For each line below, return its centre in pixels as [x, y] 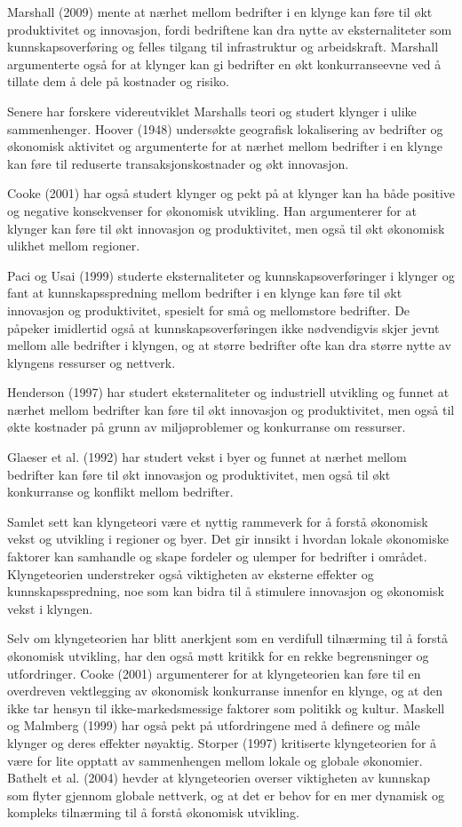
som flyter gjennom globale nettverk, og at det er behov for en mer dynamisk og [226, 795]
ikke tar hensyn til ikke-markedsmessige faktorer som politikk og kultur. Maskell [226, 708]
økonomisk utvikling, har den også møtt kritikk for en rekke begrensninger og [218, 656]
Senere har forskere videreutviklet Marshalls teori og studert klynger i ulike [212, 111]
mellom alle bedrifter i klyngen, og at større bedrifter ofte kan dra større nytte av [229, 345]
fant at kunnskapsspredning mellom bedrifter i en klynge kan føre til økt [205, 293]
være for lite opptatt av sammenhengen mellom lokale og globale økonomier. [215, 760]
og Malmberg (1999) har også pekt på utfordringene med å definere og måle [214, 725]
